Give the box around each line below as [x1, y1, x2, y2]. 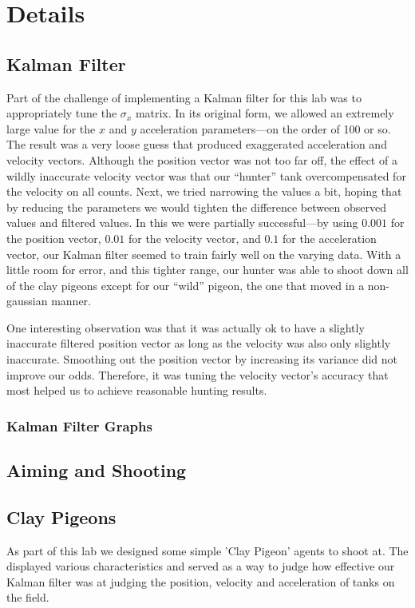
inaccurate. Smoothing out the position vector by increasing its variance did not [6, 351, 398, 368]
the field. [6, 589, 49, 606]
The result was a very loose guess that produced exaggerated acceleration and [6, 136, 387, 153]
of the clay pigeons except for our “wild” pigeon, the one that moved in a [6, 276, 365, 293]
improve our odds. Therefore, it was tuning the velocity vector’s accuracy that [6, 366, 389, 383]
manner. [51, 292, 91, 309]
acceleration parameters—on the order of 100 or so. [140, 120, 391, 137]
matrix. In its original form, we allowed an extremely [135, 105, 394, 121]
